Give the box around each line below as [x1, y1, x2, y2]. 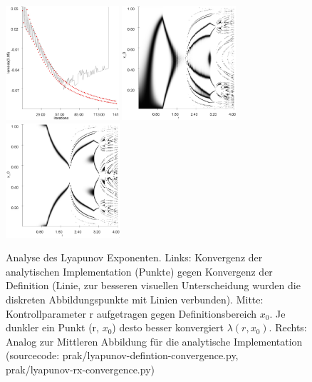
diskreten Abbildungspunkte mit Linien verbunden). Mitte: [6, 291, 264, 306]
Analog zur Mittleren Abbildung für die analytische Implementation [6, 333, 303, 348]
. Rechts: [269, 320, 307, 335]
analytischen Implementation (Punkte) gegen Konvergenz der [6, 263, 273, 278]
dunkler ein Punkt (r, [6, 320, 99, 335]
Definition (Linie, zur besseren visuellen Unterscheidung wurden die [6, 278, 301, 293]
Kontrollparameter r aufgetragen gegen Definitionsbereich [6, 306, 257, 321]
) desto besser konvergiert [112, 320, 224, 335]
